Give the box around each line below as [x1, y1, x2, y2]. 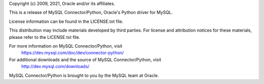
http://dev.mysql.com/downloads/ [21, 64, 90, 69]
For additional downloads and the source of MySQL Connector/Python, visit [9, 56, 161, 63]
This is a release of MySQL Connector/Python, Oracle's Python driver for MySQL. [9, 10, 173, 16]
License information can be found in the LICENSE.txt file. [9, 18, 124, 24]
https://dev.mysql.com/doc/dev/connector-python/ [21, 50, 124, 56]
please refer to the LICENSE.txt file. [9, 34, 81, 40]
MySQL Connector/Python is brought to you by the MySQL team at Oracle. [9, 72, 159, 78]
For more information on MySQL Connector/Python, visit [9, 43, 122, 49]
